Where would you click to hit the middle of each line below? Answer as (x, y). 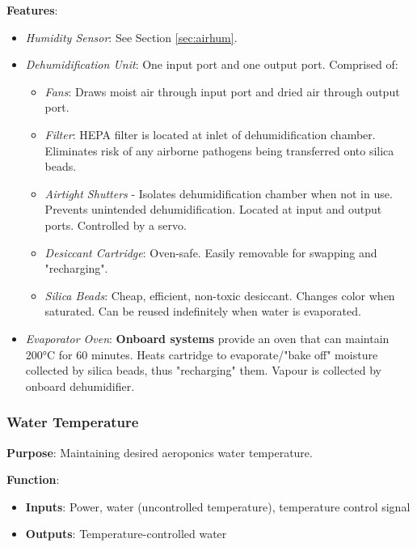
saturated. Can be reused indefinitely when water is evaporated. (203, 311)
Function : (33, 479)
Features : (32, 10)
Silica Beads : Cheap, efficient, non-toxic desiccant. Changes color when (220, 295)
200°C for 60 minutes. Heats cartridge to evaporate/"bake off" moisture (202, 354)
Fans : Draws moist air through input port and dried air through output (222, 91)
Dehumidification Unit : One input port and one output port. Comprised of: (212, 64)
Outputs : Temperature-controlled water (126, 534)
